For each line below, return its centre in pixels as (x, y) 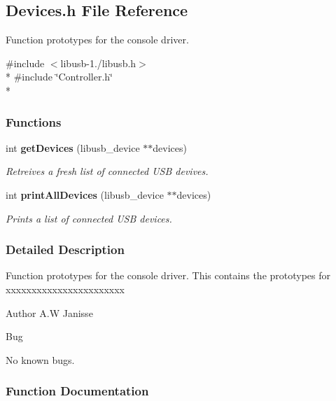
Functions (34, 121)
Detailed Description (65, 249)
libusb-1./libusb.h (98, 63)
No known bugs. (40, 359)
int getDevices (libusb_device (73, 147)
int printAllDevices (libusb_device (85, 194)
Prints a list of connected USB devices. (89, 218)
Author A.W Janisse (49, 312)
